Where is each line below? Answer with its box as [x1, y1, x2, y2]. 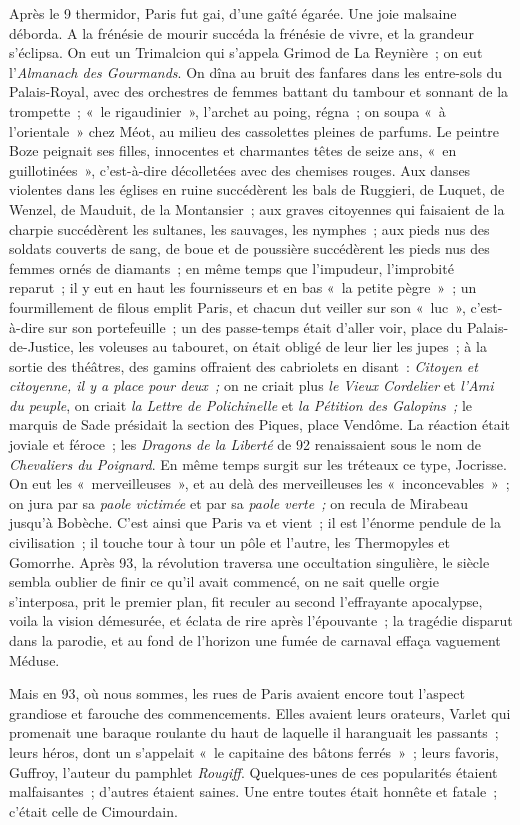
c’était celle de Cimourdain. [9, 800, 178, 821]
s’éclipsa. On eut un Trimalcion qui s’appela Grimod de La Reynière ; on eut [9, 42, 483, 63]
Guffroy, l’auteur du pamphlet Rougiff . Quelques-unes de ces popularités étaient [9, 761, 498, 782]
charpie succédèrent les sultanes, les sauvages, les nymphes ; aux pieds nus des [9, 218, 490, 239]
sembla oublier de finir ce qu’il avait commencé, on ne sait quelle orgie [9, 571, 439, 592]
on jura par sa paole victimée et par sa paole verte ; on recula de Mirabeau [9, 492, 468, 513]
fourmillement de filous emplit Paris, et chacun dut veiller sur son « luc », [9, 296, 466, 317]
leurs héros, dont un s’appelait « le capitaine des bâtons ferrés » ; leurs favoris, [9, 741, 499, 762]
